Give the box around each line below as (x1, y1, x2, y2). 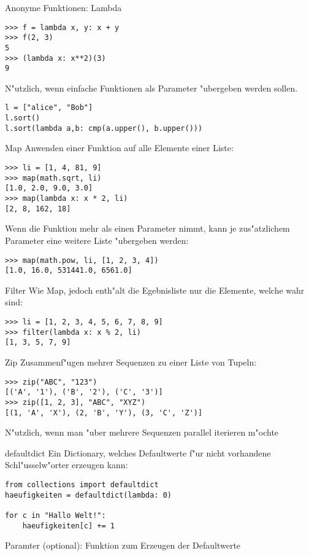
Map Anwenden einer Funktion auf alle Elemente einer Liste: (5, 141, 234, 154)
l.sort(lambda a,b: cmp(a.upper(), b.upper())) (5, 123, 203, 133)
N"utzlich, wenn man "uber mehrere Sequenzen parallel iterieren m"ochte (5, 426, 279, 439)
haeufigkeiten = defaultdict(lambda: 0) (5, 490, 172, 499)
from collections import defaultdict (5, 480, 159, 489)
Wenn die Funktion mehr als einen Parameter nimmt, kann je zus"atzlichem (5, 222, 290, 235)
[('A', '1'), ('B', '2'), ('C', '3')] (5, 388, 163, 397)
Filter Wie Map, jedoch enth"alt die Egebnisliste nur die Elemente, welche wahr (5, 283, 305, 296)
